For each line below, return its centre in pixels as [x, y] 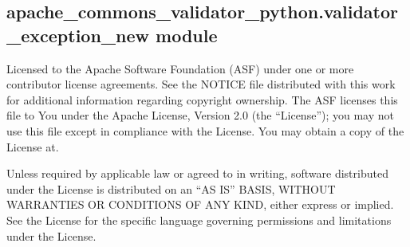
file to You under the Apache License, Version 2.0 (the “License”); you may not [200, 115]
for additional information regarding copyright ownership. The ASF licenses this [202, 99]
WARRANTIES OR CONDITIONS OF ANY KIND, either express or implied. [200, 204]
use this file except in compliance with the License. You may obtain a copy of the [205, 130]
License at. [33, 146]
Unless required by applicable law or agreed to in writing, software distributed [197, 173]
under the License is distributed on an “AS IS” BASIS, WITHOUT [171, 188]
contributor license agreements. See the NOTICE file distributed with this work [201, 84]
